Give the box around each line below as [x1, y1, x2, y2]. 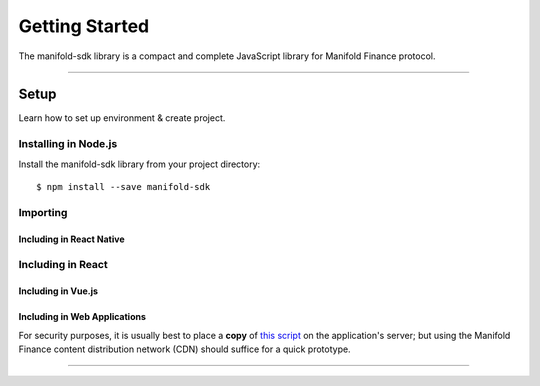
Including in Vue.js [18, 285, 99, 297]
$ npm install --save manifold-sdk [36, 181, 211, 192]
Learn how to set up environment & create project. [18, 112, 226, 124]
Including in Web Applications [18, 311, 147, 323]
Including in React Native [18, 233, 125, 245]
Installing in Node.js [18, 137, 118, 151]
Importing [18, 205, 68, 219]
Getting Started [18, 15, 150, 37]
